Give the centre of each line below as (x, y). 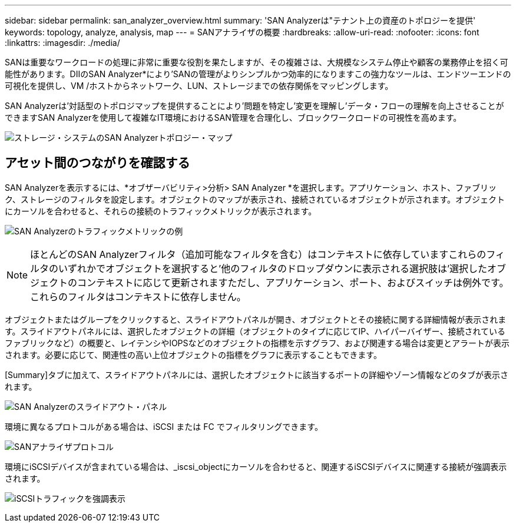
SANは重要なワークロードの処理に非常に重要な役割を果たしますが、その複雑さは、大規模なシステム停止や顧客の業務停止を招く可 (257, 62)
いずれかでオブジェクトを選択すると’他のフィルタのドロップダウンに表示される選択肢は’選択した (273, 268)
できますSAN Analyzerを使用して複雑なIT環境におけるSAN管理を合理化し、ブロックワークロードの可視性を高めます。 (233, 117)
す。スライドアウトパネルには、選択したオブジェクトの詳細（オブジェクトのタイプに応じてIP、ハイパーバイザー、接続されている (255, 331)
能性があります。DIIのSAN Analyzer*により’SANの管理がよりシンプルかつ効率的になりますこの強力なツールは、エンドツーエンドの (258, 74)
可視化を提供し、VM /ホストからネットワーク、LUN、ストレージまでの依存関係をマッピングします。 (199, 86)
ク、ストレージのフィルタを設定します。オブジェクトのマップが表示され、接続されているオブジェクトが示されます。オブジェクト (255, 199)
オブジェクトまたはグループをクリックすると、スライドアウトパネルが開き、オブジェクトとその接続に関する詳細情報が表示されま (256, 319)
